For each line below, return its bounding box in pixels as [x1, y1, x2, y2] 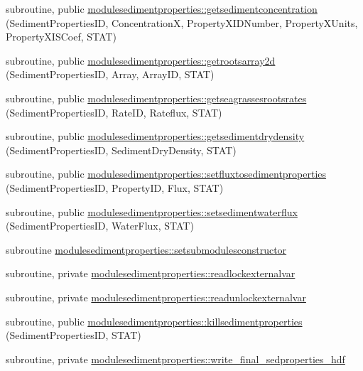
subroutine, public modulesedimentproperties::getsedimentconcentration [6, 1, 318, 16]
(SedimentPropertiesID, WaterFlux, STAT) [6, 218, 194, 233]
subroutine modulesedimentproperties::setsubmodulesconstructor [6, 242, 287, 257]
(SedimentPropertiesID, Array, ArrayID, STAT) [6, 67, 215, 82]
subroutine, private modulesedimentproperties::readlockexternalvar [6, 266, 296, 281]
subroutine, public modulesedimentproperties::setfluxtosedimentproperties [6, 166, 327, 181]
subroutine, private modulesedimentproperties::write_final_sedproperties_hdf [6, 351, 345, 366]
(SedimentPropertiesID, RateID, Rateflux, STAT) [6, 104, 222, 119]
